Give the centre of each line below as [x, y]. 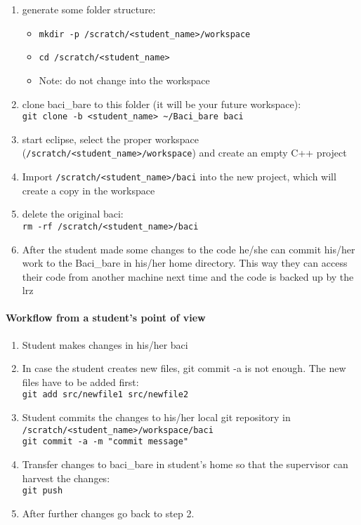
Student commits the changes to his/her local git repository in [156, 417]
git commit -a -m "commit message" [105, 442]
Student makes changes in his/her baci [105, 344]
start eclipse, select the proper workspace [111, 139]
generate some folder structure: [89, 9]
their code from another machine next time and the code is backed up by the [188, 276]
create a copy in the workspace [88, 190]
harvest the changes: [66, 478]
